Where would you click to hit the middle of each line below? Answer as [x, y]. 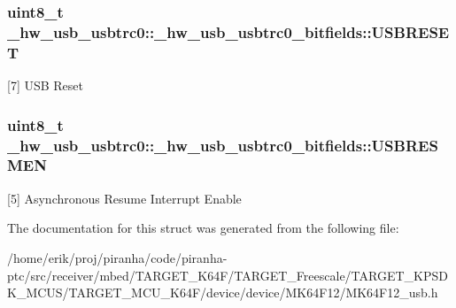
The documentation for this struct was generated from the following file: [203, 228]
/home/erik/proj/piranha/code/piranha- [117, 257]
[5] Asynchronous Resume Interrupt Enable [124, 198]
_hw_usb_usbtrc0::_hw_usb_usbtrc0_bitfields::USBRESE [228, 31]
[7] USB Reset [46, 85]
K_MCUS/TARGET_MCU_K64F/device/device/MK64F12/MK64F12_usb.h [223, 293]
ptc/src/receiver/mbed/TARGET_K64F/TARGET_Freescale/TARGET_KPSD [228, 275]
